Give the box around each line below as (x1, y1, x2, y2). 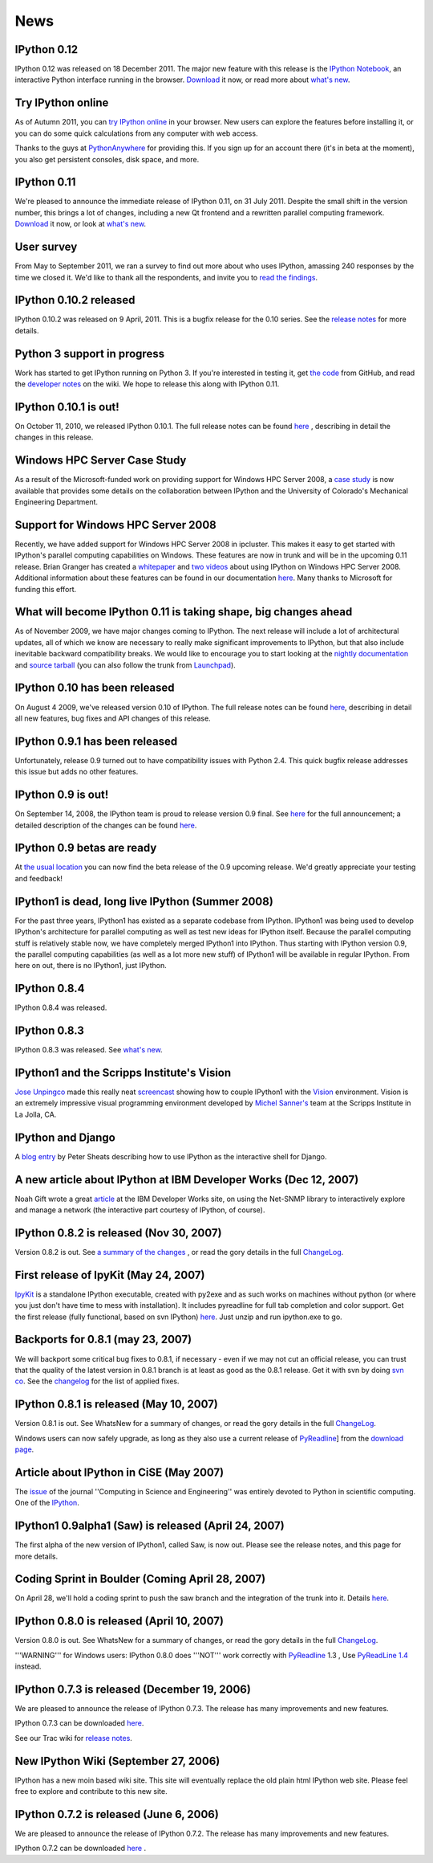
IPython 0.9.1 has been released (14, 734, 178, 748)
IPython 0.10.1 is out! (14, 400, 119, 414)
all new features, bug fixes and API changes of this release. (14, 713, 212, 723)
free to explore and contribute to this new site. (14, 1787, 168, 1796)
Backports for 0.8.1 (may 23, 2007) (14, 1333, 192, 1346)
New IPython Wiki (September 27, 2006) (14, 1754, 221, 1767)
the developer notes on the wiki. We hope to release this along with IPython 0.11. (14, 379, 280, 389)
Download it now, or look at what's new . (14, 219, 147, 229)
